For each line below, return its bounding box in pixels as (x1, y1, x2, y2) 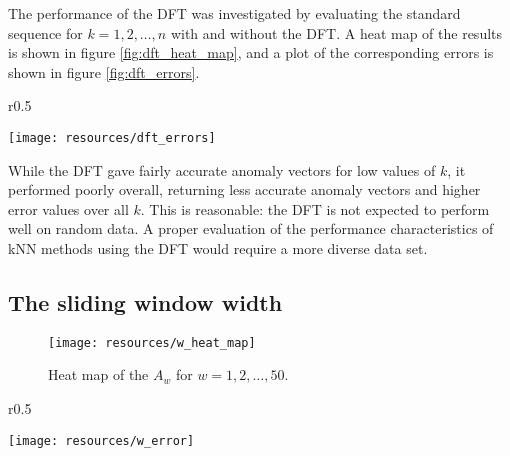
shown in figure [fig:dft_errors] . (8, 61, 200, 82)
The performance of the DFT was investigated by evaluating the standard (8, 3, 461, 23)
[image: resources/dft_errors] (8, 130, 216, 145)
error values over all (8, 198, 129, 219)
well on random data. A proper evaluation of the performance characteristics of (8, 218, 494, 239)
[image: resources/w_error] (8, 433, 195, 448)
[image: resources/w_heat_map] (48, 335, 256, 350)
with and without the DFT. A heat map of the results (170, 22, 503, 43)
